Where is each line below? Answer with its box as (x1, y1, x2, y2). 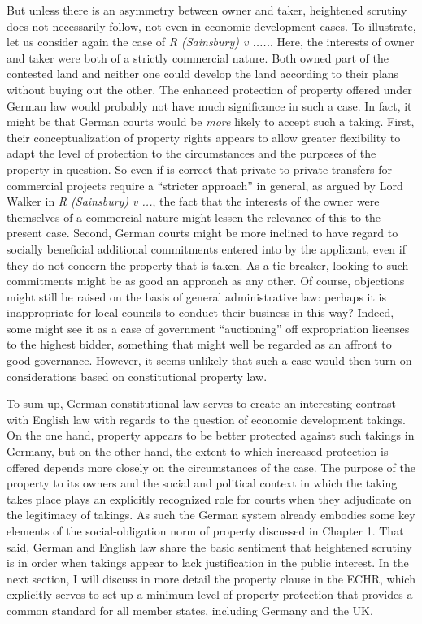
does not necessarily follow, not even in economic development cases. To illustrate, (7, 17, 416, 34)
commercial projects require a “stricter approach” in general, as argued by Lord (7, 176, 403, 193)
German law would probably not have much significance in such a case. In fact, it (7, 97, 412, 114)
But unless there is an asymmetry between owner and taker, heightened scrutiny (7, 2, 407, 18)
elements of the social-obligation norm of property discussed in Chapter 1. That (7, 522, 404, 539)
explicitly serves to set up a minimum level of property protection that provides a (7, 586, 413, 603)
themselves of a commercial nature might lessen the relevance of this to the (7, 208, 381, 225)
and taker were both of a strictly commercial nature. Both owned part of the (7, 49, 389, 66)
